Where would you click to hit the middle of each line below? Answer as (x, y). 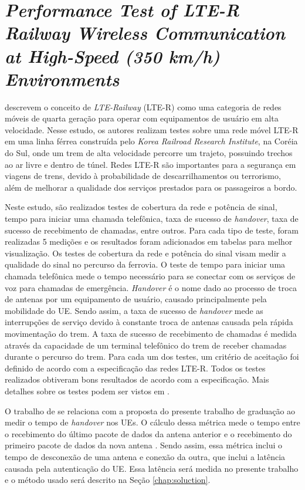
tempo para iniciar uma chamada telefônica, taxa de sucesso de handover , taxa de (152, 219)
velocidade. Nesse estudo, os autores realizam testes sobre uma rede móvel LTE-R (152, 129)
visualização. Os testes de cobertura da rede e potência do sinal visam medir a (145, 253)
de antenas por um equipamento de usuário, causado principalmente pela (136, 299)
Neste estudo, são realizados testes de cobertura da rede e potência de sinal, (141, 207)
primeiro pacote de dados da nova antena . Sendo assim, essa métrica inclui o (143, 445)
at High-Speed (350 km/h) (112, 56)
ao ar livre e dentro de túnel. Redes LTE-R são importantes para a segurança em (150, 164)
